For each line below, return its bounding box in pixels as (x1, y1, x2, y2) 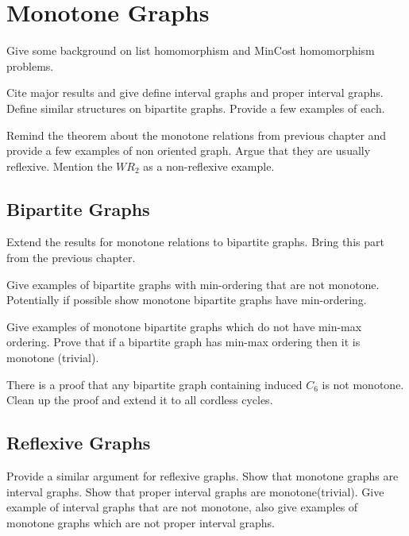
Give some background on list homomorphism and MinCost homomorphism (6, 42, 375, 59)
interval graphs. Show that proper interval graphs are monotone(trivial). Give (6, 483, 384, 499)
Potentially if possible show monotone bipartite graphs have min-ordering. (6, 291, 367, 308)
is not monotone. (322, 376, 404, 392)
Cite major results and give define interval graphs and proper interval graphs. (6, 84, 384, 101)
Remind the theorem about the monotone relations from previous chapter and (6, 126, 387, 143)
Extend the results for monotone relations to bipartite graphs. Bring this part (6, 233, 384, 250)
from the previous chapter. (6, 249, 136, 266)
